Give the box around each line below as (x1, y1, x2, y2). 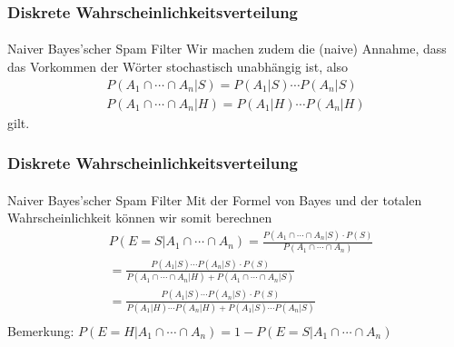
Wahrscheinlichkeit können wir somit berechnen (7, 208, 272, 227)
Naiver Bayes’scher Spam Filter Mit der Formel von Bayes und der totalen (7, 190, 422, 209)
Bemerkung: (7, 321, 74, 340)
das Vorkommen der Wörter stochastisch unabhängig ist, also (7, 57, 349, 76)
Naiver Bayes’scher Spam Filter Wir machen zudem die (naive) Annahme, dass (7, 39, 447, 58)
